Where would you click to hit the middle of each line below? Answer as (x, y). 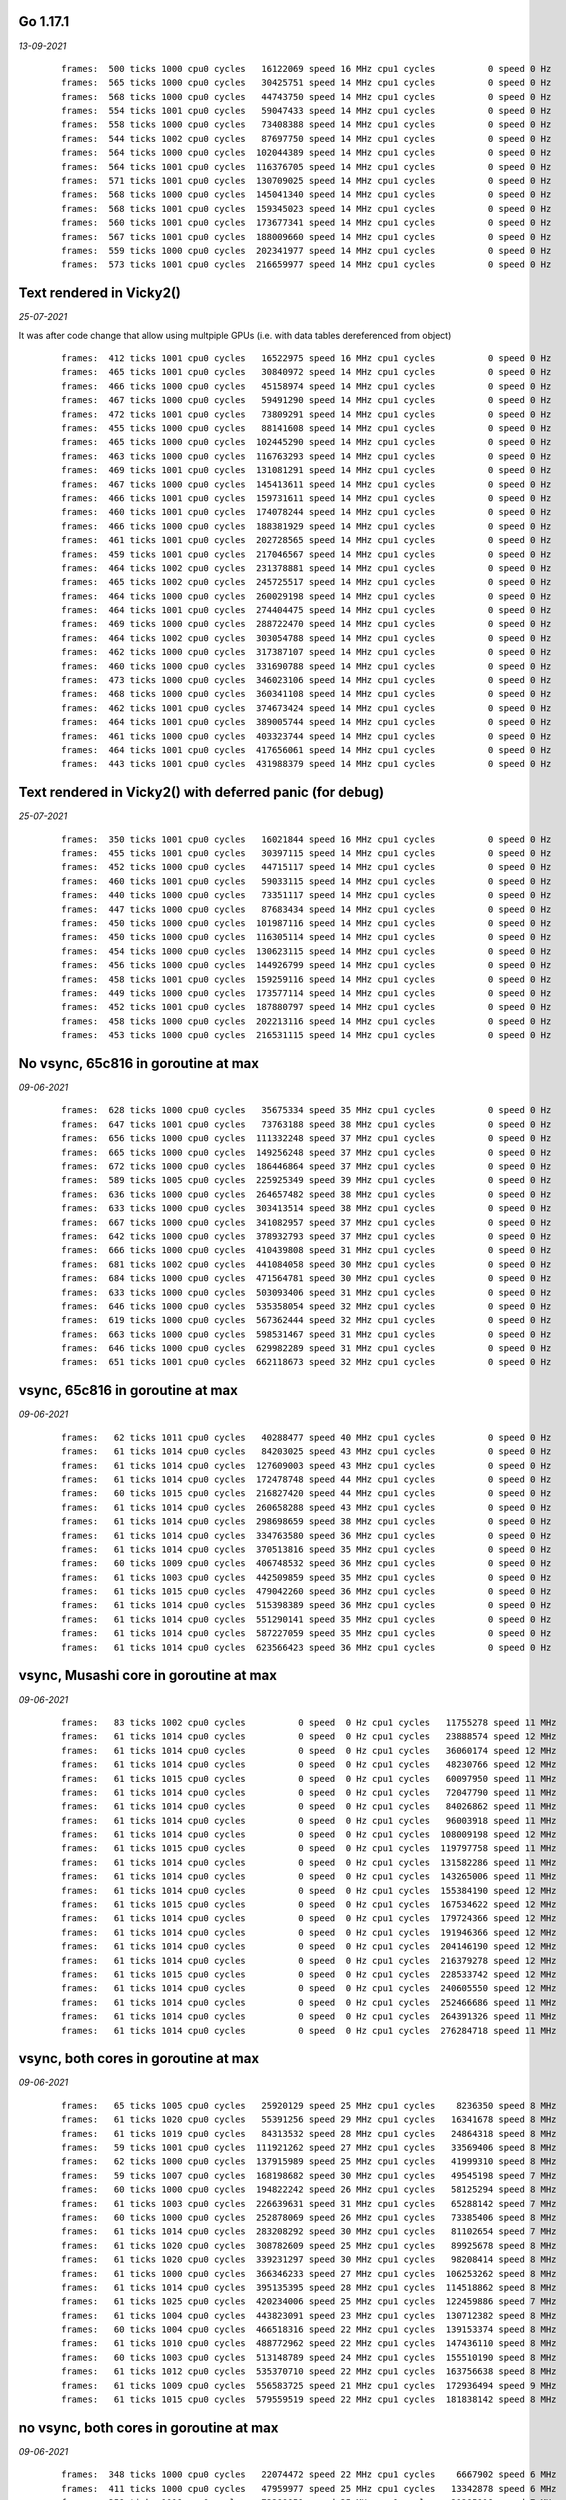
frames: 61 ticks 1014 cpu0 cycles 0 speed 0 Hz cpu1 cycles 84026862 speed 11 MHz (309, 1806)
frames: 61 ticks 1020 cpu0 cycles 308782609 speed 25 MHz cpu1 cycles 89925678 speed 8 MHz (309, 2245)
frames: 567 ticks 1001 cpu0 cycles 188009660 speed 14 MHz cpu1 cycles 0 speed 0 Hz (306, 236)
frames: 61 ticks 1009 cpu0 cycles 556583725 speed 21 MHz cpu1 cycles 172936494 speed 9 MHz (309, 2385)
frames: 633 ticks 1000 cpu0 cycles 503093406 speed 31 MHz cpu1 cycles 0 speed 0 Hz (306, 1292)
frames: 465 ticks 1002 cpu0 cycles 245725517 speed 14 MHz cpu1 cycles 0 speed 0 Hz (306, 582)
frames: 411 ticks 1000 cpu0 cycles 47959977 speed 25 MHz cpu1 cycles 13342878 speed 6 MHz (309, 2488)
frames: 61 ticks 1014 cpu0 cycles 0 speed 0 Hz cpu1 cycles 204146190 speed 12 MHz (309, 1946)
